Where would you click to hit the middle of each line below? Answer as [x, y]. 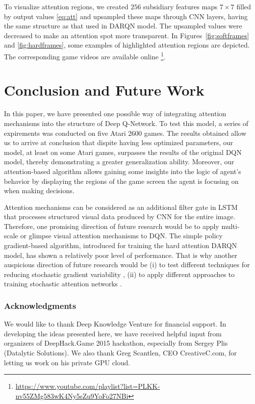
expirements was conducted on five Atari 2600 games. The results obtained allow [125, 133]
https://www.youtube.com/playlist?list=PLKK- [88, 386]
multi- [230, 226]
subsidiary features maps [180, 6]
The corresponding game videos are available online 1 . [85, 55]
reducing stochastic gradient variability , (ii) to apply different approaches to [119, 274]
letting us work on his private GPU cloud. [67, 362]
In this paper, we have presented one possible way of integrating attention [115, 114]
